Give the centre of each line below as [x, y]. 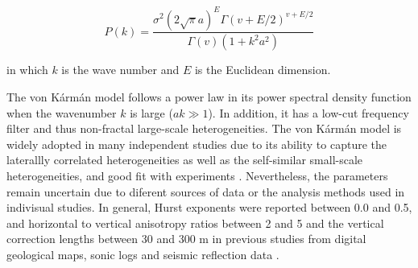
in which [27, 70]
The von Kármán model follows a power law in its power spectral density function [209, 96]
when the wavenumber [62, 112]
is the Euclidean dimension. [263, 70]
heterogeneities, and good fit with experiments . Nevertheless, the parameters [197, 175]
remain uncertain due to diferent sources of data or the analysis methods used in [206, 191]
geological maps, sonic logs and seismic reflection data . [143, 254]
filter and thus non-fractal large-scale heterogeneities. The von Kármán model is [204, 128]
